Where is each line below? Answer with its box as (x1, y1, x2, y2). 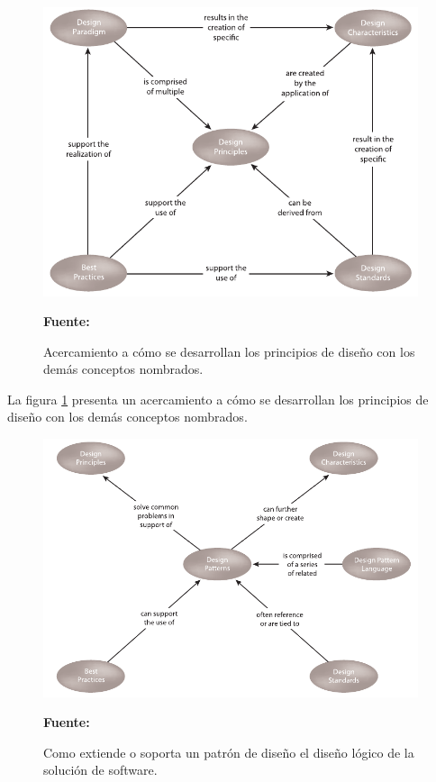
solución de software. (43, 760, 158, 779)
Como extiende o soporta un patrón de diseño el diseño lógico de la (43, 742, 414, 761)
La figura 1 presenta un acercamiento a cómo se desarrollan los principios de (7, 389, 429, 408)
